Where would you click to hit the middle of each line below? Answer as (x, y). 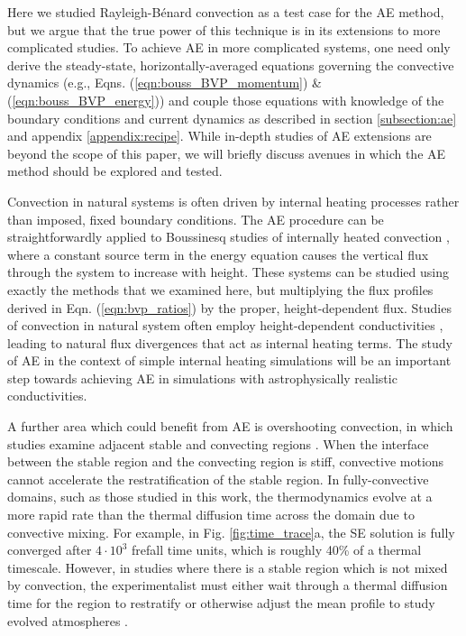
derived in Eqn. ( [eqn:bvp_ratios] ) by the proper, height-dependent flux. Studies (229, 307)
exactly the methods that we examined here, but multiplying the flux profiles (220, 289)
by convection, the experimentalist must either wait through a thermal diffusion (228, 585)
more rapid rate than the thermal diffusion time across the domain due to (211, 515)
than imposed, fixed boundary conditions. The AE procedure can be (196, 219)
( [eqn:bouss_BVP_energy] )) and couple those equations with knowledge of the (226, 100)
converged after (50, 550)
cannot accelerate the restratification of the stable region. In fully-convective (218, 479)
